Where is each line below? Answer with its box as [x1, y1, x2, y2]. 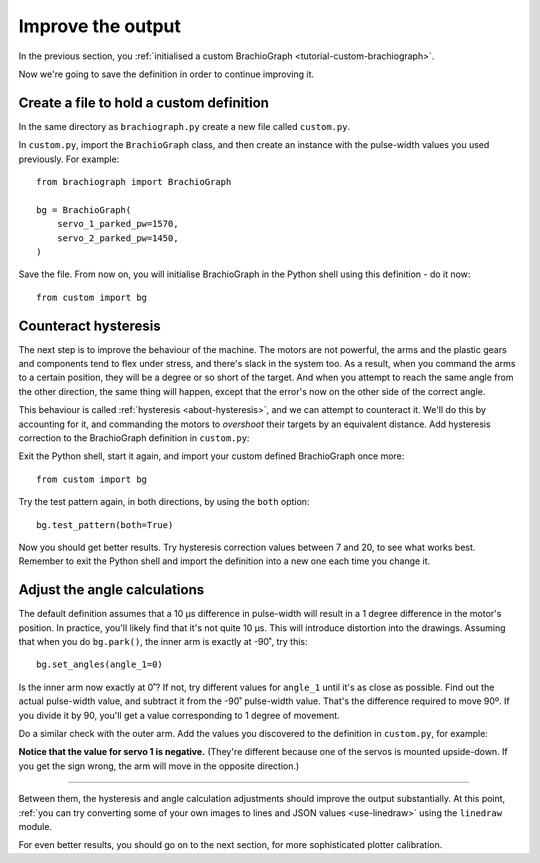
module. [18, 820, 53, 832]
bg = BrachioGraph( [36, 204, 132, 215]
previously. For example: [18, 153, 120, 165]
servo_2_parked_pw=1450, [56, 232, 179, 244]
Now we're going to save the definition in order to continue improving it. [18, 68, 315, 80]
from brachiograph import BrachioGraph [36, 176, 232, 188]
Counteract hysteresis [18, 317, 161, 334]
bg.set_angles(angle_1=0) [36, 659, 164, 670]
